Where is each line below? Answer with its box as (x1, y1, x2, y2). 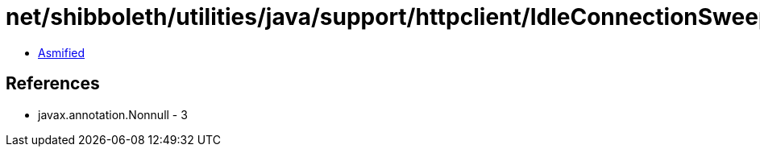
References (6, 73, 100, 94)
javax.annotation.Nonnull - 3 (38, 107, 188, 122)
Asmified (38, 45, 85, 60)
